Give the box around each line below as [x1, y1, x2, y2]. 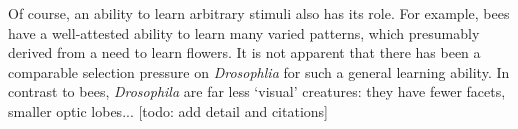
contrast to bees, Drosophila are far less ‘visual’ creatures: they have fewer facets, [8, 81, 506, 102]
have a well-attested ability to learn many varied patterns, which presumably [8, 22, 480, 43]
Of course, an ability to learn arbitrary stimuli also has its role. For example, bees [8, 3, 510, 23]
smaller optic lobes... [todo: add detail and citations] [8, 100, 328, 121]
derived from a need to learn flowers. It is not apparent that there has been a [8, 42, 481, 63]
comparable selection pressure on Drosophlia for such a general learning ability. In [8, 61, 510, 82]
